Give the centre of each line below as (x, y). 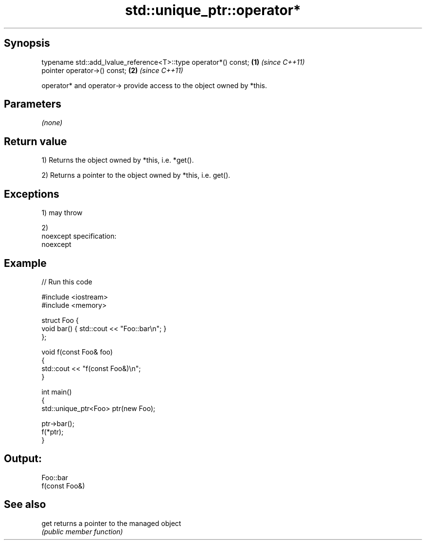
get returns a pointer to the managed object (111, 523)
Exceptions (32, 194)
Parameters (33, 104)
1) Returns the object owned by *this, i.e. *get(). (118, 160)
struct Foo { (60, 320)
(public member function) (82, 531)
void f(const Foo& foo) (77, 352)
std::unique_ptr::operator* (213, 10)
